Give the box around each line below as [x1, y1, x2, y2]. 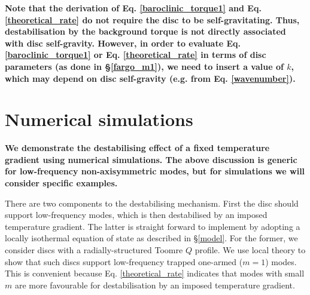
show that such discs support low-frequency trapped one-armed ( [5, 255, 243, 268]
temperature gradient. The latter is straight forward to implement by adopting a [5, 220, 300, 232]
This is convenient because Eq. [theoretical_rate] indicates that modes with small [5, 267, 305, 279]
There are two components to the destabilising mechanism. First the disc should [5, 196, 299, 209]
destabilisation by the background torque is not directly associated [5, 25, 286, 38]
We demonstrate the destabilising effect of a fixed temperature [5, 142, 270, 154]
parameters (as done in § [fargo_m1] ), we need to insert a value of [5, 60, 284, 72]
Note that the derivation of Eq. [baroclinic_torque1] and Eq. [5, 2, 262, 14]
